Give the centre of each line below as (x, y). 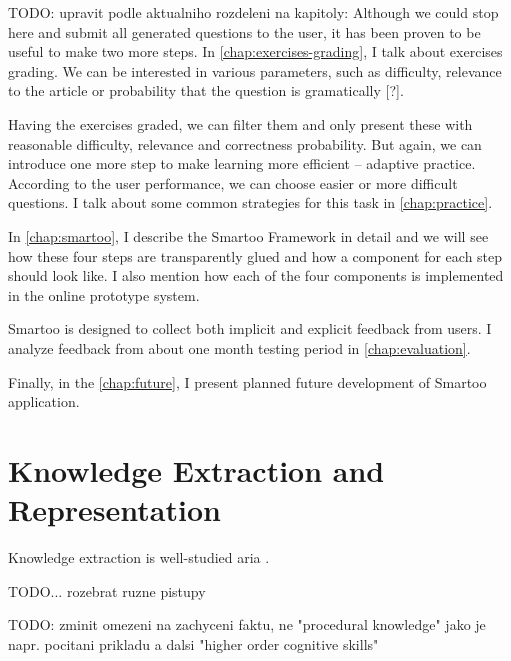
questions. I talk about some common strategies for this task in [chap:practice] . (250, 202)
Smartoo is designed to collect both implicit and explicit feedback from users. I (250, 328)
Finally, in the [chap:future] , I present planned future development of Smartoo (247, 381)
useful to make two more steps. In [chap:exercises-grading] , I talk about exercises (255, 51)
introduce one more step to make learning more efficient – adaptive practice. (242, 163)
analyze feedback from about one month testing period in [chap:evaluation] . (239, 347)
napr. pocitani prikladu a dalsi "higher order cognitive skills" (193, 643)
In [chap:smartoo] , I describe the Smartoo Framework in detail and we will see (248, 235)
